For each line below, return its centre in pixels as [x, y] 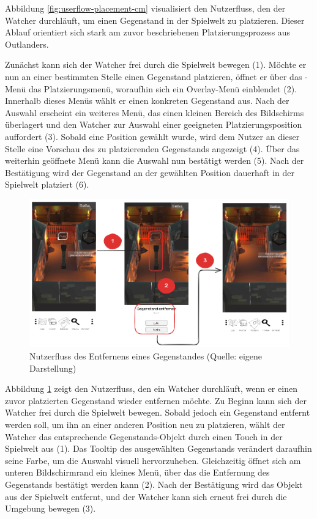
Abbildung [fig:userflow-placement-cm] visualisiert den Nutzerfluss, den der [145, 8]
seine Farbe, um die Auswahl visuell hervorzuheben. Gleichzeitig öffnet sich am [153, 460]
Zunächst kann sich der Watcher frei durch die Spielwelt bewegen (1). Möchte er [156, 64]
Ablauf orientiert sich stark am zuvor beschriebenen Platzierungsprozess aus [148, 32]
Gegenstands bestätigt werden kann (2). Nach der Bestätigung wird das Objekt [154, 484]
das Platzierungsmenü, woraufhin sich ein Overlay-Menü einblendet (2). [162, 88]
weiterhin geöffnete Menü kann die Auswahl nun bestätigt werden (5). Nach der [155, 160]
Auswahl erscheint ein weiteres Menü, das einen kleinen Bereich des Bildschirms [155, 112]
